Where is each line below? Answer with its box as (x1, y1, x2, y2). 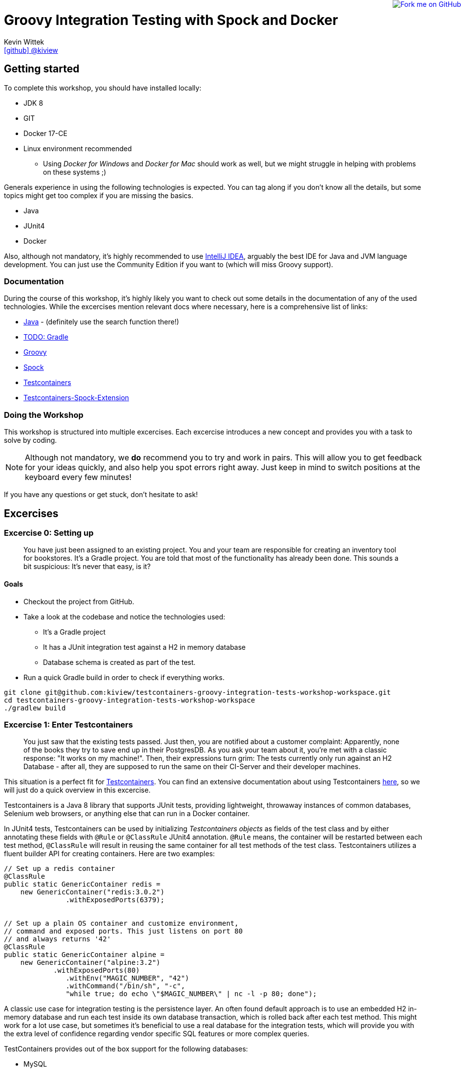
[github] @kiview (4, 46, 58, 54)
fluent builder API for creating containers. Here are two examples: (4, 849, 215, 858)
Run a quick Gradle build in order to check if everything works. (23, 673, 225, 682)
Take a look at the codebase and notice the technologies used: (23, 612, 226, 621)
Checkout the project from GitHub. (23, 597, 134, 606)
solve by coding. (4, 436, 57, 445)
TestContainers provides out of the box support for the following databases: (4, 1045, 248, 1053)
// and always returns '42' (4, 935, 111, 943)
